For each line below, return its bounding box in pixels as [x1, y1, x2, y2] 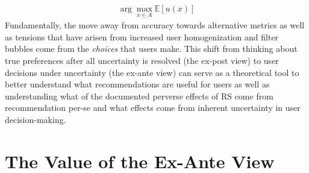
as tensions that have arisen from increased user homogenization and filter [5, 30, 279, 43]
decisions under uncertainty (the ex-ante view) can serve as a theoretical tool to [5, 66, 299, 78]
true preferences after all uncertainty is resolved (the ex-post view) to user [5, 54, 279, 67]
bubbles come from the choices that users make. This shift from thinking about [5, 42, 298, 55]
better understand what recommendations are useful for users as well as [5, 78, 270, 90]
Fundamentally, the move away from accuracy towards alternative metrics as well [5, 19, 305, 31]
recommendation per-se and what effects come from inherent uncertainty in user [5, 101, 301, 114]
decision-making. [5, 113, 66, 125]
